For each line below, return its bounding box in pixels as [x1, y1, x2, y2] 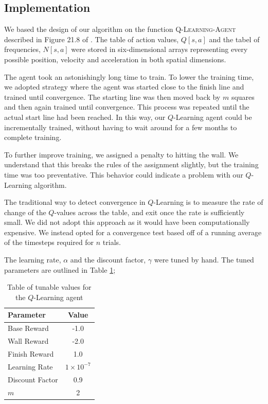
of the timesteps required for [4, 237, 94, 248]
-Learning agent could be [173, 111, 252, 122]
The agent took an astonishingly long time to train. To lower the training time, [4, 71, 254, 82]
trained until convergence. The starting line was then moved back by [4, 91, 221, 102]
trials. [102, 237, 121, 248]
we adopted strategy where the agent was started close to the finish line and [4, 81, 244, 92]
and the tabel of [209, 33, 260, 44]
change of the [4, 206, 46, 217]
